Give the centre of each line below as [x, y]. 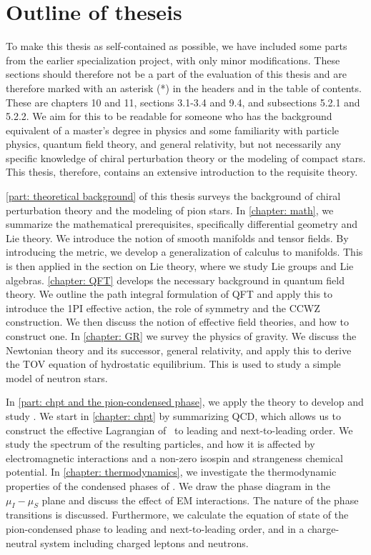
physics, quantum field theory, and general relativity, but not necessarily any [174, 144]
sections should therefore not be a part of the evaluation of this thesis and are [177, 74]
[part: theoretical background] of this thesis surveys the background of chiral [173, 196]
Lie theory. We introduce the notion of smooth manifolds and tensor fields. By [177, 237]
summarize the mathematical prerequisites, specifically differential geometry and [182, 224]
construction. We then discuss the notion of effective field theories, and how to [177, 322]
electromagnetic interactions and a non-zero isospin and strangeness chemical [174, 457]
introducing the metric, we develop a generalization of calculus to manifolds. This [184, 252]
